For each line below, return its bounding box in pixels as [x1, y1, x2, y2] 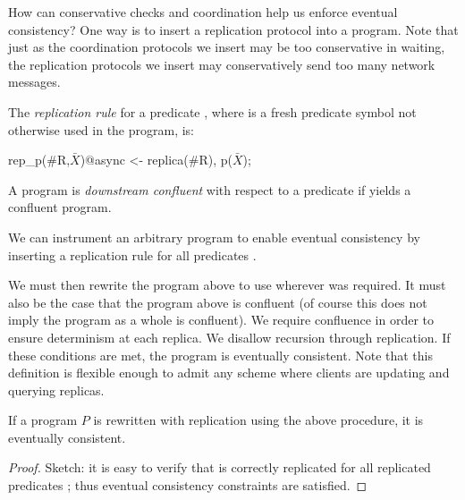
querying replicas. [8, 380, 105, 399]
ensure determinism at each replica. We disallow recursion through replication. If [8, 327, 451, 346]
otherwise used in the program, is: [8, 120, 195, 139]
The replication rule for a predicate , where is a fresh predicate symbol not [8, 102, 417, 121]
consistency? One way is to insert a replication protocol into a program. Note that [8, 20, 459, 38]
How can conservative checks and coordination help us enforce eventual [8, 3, 398, 21]
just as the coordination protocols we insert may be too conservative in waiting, [8, 38, 445, 56]
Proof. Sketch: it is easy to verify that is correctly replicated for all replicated [8, 458, 431, 477]
